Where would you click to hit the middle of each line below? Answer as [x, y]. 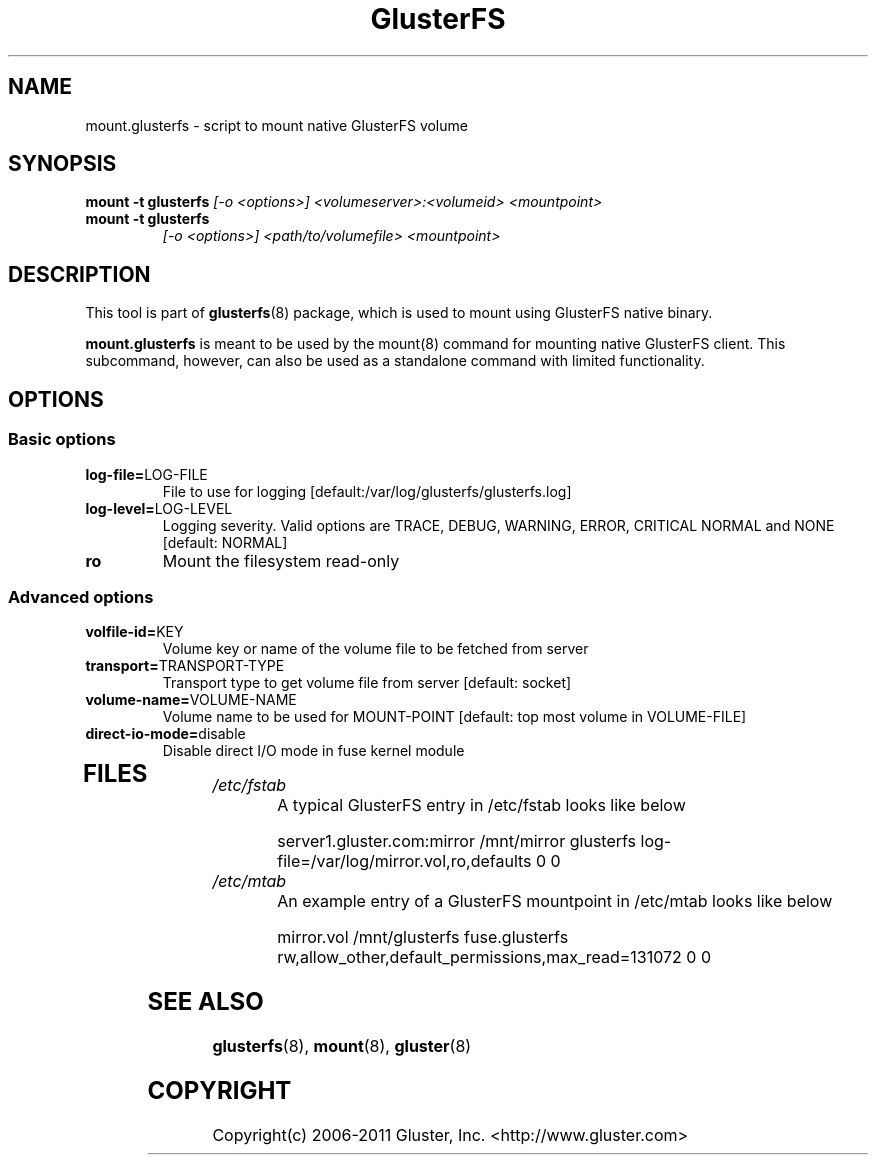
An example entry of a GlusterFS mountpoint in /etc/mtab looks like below [555, 901]
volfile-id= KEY [134, 632]
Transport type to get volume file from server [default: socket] [367, 683]
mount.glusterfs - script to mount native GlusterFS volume [276, 125]
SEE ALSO [205, 1002]
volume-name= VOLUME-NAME [191, 700]
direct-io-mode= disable [165, 734]
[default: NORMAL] [225, 542]
